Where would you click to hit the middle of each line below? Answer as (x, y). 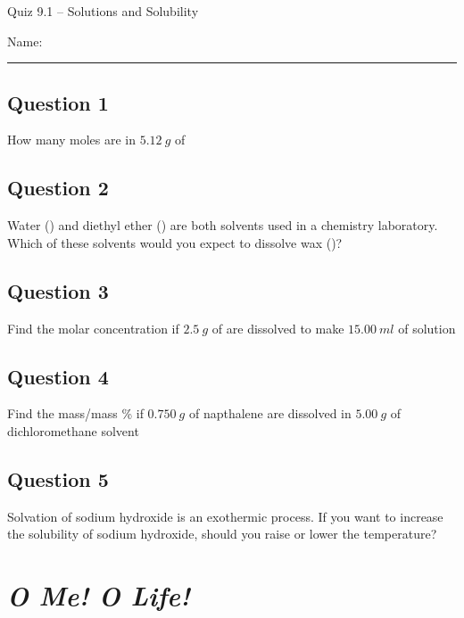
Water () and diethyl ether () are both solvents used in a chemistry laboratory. (223, 225)
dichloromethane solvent (73, 430)
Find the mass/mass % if (75, 413)
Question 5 (58, 478)
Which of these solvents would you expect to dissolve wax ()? (175, 242)
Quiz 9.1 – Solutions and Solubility (103, 11)
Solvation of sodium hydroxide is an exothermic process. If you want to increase (225, 516)
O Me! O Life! (99, 596)
